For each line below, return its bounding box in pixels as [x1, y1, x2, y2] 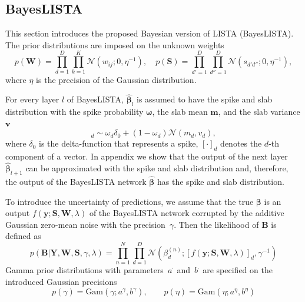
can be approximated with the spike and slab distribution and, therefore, [25, 161, 289, 174]
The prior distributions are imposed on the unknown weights [5, 38, 224, 51]
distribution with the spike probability [5, 105, 144, 118]
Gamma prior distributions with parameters [5, 264, 164, 276]
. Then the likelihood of [174, 218, 259, 230]
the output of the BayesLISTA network [5, 175, 147, 187]
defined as [5, 230, 41, 242]
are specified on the [203, 264, 273, 276]
